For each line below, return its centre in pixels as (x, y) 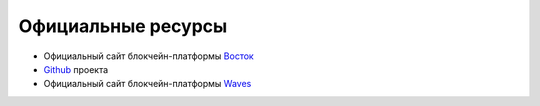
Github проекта (76, 69)
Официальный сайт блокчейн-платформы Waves (147, 84)
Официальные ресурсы (123, 26)
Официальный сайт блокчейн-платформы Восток (148, 56)
